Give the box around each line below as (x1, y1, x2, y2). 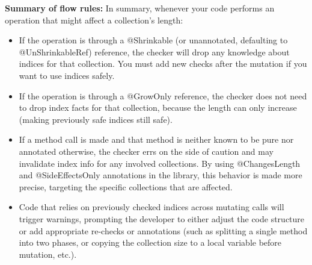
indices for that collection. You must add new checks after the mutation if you (19, 57, 307, 70)
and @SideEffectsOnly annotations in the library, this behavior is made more (19, 169, 302, 181)
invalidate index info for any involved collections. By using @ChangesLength (19, 157, 301, 169)
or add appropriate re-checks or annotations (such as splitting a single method (19, 224, 308, 237)
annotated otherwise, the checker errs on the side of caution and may (19, 145, 274, 157)
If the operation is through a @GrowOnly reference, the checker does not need (19, 89, 307, 102)
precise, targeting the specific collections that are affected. (19, 180, 233, 193)
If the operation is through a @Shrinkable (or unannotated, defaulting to (19, 34, 288, 46)
